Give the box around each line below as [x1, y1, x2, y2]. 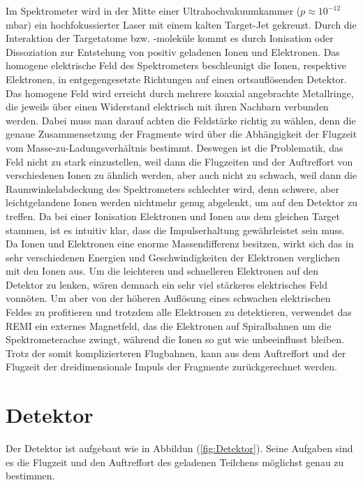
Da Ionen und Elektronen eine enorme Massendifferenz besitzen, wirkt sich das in [6, 236, 354, 251]
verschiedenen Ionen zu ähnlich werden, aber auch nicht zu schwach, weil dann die [6, 168, 357, 182]
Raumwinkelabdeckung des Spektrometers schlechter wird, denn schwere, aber [6, 181, 339, 196]
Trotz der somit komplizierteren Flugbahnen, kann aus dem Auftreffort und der [6, 345, 346, 360]
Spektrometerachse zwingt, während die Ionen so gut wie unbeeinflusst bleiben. [6, 332, 344, 347]
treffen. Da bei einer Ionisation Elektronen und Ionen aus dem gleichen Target [6, 208, 341, 223]
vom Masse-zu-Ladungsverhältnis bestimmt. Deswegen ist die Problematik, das [6, 140, 343, 154]
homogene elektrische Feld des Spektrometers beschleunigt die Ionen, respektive [6, 58, 346, 73]
